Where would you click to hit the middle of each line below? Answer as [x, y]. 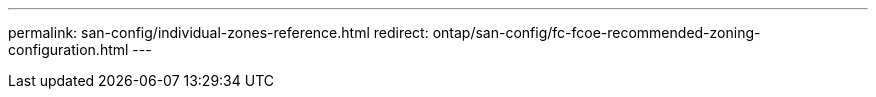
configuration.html [68, 49]
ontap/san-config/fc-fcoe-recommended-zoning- [596, 32]
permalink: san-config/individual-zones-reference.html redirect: [218, 32]
